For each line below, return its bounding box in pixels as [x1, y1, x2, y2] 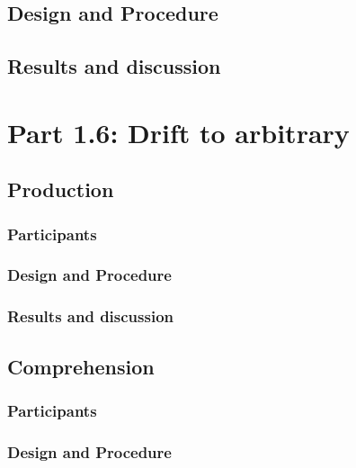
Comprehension [7, 352, 155, 380]
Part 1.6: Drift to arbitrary [7, 113, 350, 150]
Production [7, 175, 114, 203]
